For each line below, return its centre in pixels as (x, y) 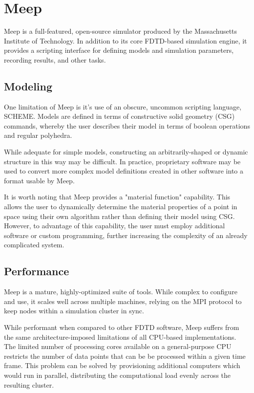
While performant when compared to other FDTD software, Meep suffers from (122, 327)
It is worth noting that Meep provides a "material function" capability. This (117, 197)
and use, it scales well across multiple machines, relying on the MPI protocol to (123, 301)
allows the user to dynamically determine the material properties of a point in (121, 207)
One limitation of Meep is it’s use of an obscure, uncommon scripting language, (123, 106)
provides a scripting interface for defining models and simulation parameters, (119, 50)
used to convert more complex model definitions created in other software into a (124, 171)
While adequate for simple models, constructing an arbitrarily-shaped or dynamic (126, 152)
